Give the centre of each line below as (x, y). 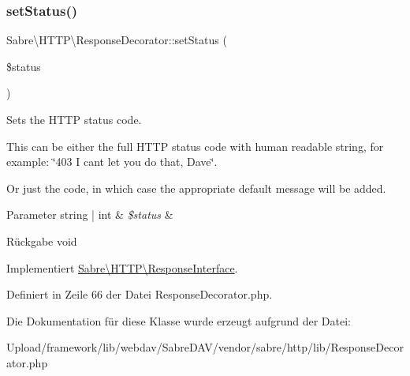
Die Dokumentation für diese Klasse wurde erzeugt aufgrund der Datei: (179, 320)
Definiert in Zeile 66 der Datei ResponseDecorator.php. (140, 294)
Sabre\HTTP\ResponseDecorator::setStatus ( (117, 40)
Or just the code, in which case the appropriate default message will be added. (196, 188)
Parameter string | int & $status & (90, 214)
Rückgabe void (42, 241)
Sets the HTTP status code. (74, 119)
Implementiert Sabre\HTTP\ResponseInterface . (122, 267)
